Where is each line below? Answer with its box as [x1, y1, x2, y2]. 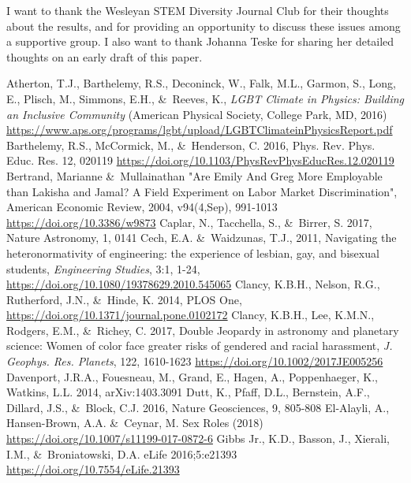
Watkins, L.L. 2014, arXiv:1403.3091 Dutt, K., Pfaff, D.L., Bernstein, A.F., [6, 384, 370, 400]
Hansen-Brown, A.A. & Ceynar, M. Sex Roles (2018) [6, 414, 263, 431]
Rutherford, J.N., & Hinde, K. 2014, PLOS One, [6, 291, 242, 307]
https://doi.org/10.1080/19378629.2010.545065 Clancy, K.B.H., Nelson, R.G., [6, 276, 380, 292]
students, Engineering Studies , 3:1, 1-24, [6, 260, 200, 277]
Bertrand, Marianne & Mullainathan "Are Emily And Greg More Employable [6, 167, 383, 184]
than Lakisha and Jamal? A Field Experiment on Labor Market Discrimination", [6, 183, 398, 199]
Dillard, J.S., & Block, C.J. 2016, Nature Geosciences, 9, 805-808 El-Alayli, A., [6, 399, 390, 415]
